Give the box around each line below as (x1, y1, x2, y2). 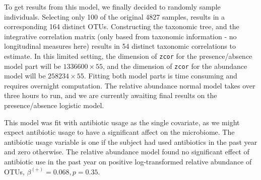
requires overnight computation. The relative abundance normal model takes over (4, 80, 255, 91)
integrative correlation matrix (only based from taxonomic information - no (4, 31, 237, 41)
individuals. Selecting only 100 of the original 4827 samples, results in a (4, 11, 225, 22)
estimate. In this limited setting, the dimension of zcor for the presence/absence (4, 50, 252, 61)
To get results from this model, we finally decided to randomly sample (4, 2, 221, 12)
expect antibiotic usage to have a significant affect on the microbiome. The (4, 127, 235, 137)
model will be (4, 70, 46, 81)
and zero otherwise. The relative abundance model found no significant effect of (4, 146, 249, 157)
